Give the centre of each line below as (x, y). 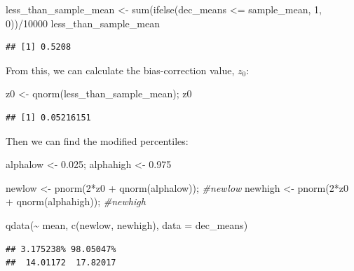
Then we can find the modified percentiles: (97, 140)
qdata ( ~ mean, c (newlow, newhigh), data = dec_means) (127, 224)
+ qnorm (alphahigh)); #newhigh (76, 201)
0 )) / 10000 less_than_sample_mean (83, 23)
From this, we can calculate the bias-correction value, (120, 70)
